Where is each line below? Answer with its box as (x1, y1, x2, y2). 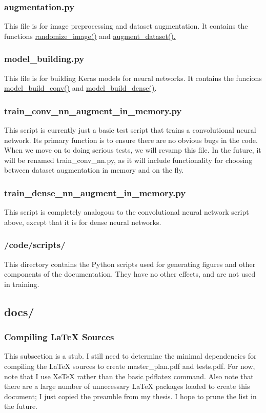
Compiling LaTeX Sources (4, 331, 114, 343)
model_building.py (4, 52, 85, 65)
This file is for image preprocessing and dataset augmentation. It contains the (4, 20, 248, 31)
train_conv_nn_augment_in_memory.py (4, 104, 182, 117)
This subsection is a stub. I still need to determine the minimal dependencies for (4, 350, 257, 361)
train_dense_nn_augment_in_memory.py (4, 186, 186, 199)
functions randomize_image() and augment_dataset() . (4, 30, 176, 41)
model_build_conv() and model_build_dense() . (4, 82, 157, 93)
